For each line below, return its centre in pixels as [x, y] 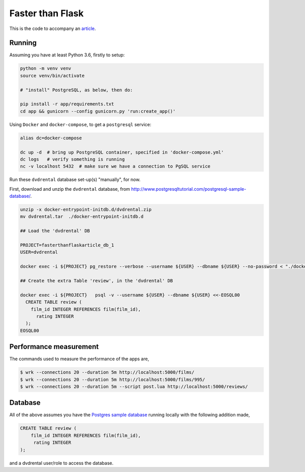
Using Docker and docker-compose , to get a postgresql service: [80, 124]
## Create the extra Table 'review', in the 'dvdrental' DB [97, 281]
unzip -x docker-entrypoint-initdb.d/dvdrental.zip [86, 210]
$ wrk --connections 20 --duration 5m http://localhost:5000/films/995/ [113, 379]
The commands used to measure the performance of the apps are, [79, 359]
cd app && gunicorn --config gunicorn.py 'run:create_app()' [98, 111]
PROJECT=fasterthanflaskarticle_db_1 [67, 245]
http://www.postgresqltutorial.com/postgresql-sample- [189, 189]
